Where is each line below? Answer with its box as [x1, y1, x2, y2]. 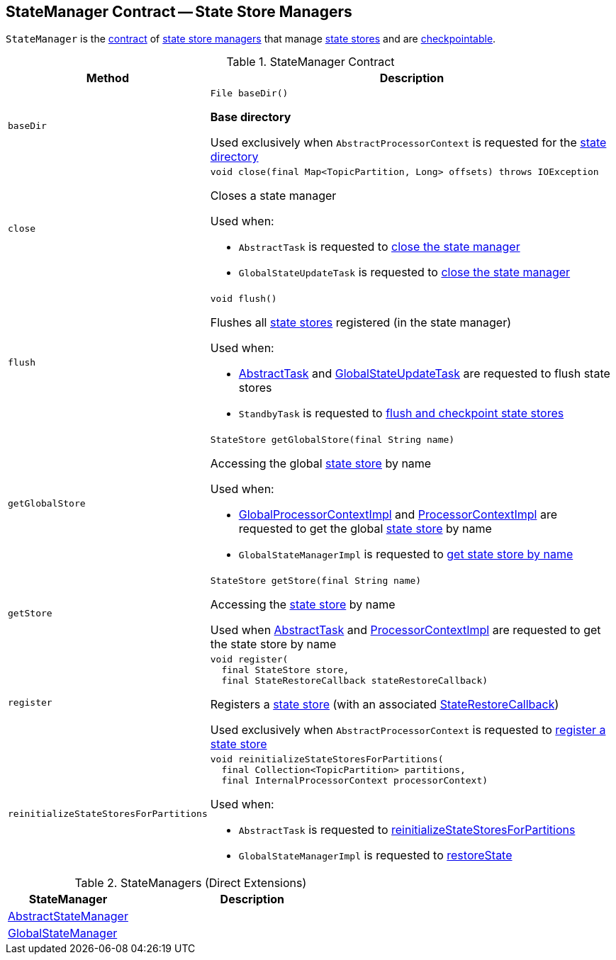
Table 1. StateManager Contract [226, 55, 395, 69]
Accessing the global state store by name [210, 456, 432, 471]
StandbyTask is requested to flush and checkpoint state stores [238, 406, 564, 421]
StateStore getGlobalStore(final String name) [210, 434, 455, 446]
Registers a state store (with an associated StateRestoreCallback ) [210, 697, 559, 712]
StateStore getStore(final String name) [210, 575, 422, 587]
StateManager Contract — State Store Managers [6, 3, 352, 21]
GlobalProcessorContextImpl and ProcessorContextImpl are [238, 507, 557, 522]
